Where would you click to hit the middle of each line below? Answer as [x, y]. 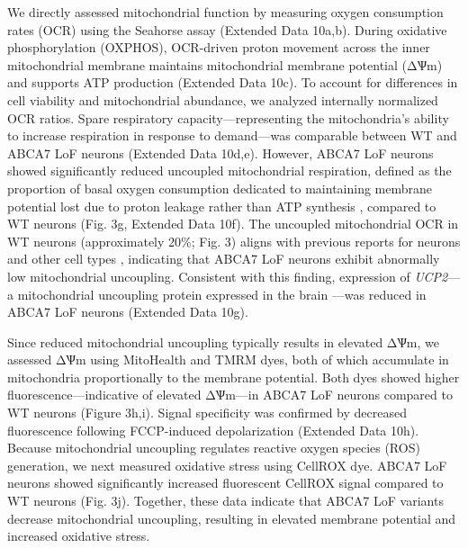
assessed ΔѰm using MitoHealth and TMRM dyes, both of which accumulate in [228, 359]
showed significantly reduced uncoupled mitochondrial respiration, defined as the [229, 171]
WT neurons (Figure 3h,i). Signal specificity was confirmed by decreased [207, 413]
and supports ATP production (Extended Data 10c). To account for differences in [233, 82]
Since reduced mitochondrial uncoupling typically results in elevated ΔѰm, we [223, 341]
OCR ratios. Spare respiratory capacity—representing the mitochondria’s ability [228, 117]
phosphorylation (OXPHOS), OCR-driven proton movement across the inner [219, 47]
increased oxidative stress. [79, 536]
